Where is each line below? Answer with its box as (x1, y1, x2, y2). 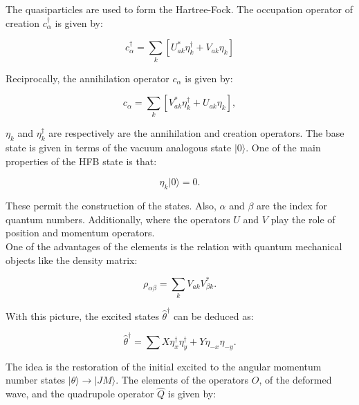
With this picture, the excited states (6, 308, 159, 323)
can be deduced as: (173, 308, 254, 323)
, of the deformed (259, 373, 332, 387)
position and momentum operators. (6, 225, 155, 240)
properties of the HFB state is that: (6, 153, 157, 168)
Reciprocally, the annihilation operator (6, 70, 169, 85)
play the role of (270, 211, 335, 226)
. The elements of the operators (116, 373, 249, 387)
